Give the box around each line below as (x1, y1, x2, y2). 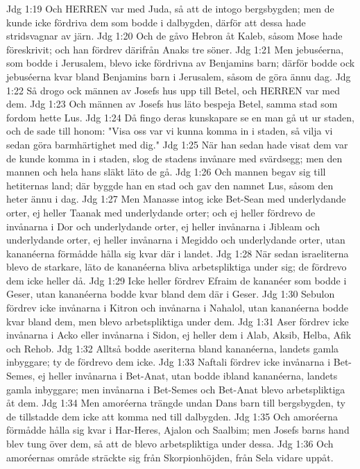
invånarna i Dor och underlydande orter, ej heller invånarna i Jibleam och (6, 219, 320, 233)
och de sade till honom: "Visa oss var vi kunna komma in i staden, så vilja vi (6, 123, 333, 138)
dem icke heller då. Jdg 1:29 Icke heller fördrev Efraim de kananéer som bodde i (6, 273, 347, 287)
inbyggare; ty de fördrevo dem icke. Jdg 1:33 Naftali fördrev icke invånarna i (6, 355, 331, 369)
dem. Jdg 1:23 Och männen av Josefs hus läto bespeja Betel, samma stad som (6, 96, 338, 111)
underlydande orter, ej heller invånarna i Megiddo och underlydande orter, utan (6, 232, 345, 247)
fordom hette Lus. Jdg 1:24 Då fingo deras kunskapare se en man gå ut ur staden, (6, 110, 355, 124)
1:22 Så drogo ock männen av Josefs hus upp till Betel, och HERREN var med (6, 83, 340, 97)
